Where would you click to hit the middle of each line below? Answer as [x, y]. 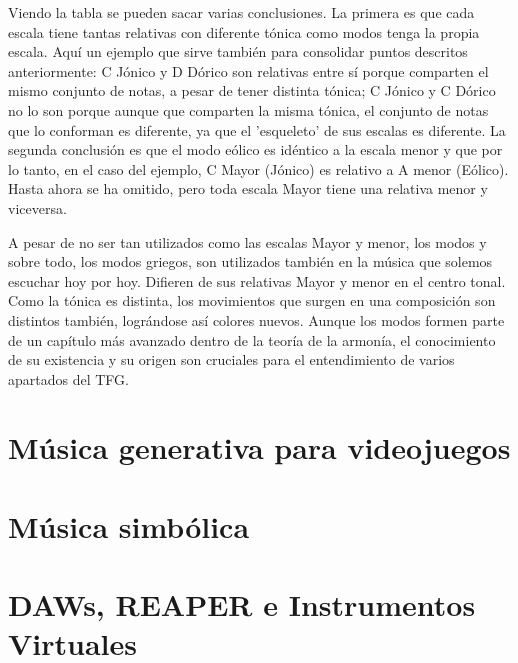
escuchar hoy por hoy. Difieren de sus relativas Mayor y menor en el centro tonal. [257, 280]
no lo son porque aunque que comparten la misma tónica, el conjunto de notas [248, 109]
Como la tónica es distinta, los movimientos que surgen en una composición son [252, 300]
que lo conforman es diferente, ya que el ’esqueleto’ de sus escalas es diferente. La [257, 129]
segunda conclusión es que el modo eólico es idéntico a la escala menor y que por [255, 149]
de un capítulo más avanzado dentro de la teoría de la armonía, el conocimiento [252, 339]
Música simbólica [129, 525]
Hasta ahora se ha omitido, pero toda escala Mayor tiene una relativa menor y [248, 188]
